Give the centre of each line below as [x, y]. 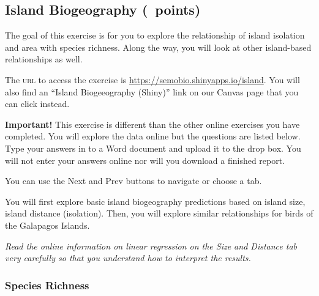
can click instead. [37, 104]
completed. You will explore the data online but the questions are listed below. [153, 136]
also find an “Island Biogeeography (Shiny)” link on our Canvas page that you [152, 91]
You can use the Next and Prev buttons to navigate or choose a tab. [133, 181]
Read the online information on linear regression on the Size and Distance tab [151, 246]
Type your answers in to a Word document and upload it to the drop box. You [153, 148]
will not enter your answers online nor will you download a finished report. [145, 160]
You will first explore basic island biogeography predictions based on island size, [155, 201]
